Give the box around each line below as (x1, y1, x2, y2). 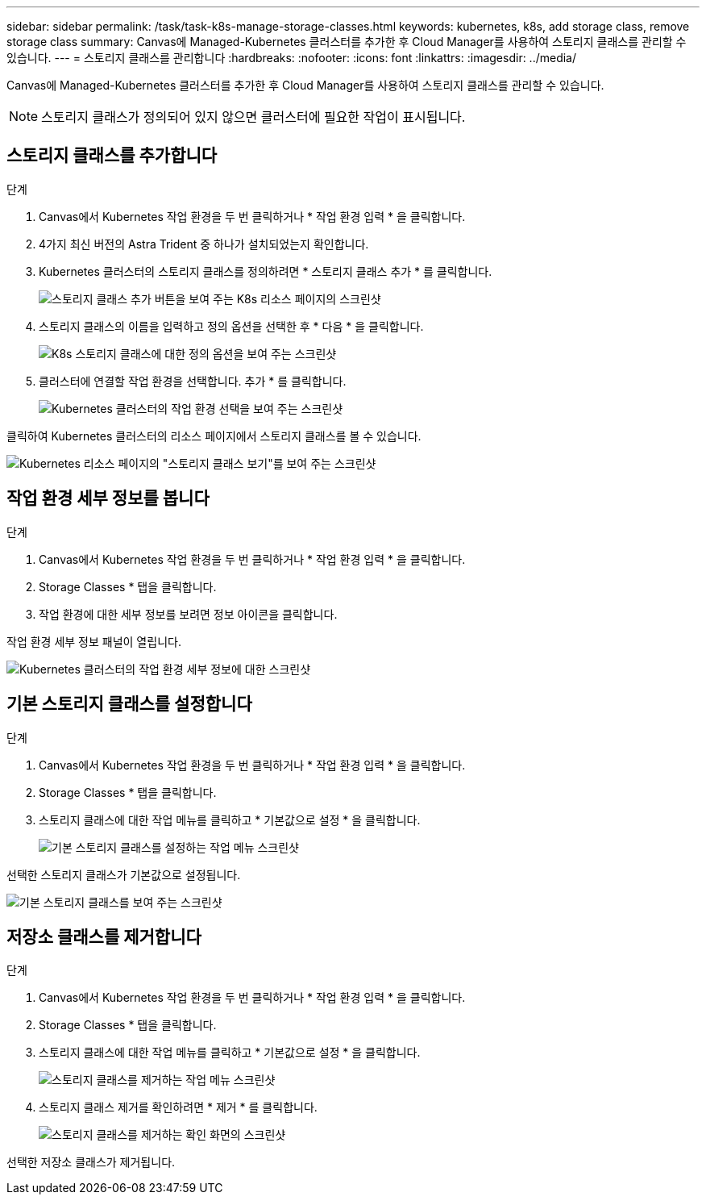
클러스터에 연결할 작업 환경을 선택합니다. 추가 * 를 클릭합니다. (39, 373, 347, 388)
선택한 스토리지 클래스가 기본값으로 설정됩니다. (6, 867, 241, 882)
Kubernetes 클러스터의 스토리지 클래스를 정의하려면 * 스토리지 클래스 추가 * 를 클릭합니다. (39, 264, 492, 278)
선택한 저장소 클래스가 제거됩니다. (6, 1155, 176, 1170)
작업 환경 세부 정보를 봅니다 (6, 488, 210, 509)
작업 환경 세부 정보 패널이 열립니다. (6, 634, 181, 648)
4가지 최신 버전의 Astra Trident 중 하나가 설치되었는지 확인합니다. (39, 236, 369, 251)
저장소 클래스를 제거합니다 (6, 926, 201, 947)
